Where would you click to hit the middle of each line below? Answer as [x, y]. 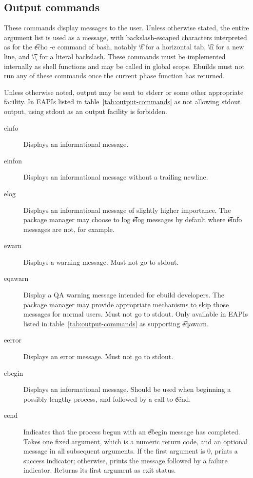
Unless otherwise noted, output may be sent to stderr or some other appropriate [124, 92]
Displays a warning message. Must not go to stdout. [101, 262]
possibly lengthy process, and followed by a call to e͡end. [107, 398]
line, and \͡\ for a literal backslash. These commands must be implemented [115, 56]
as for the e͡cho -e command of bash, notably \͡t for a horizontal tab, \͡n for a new [124, 47]
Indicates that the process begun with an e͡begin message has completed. [132, 432]
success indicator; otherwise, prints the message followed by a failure [126, 460]
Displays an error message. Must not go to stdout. [98, 356]
